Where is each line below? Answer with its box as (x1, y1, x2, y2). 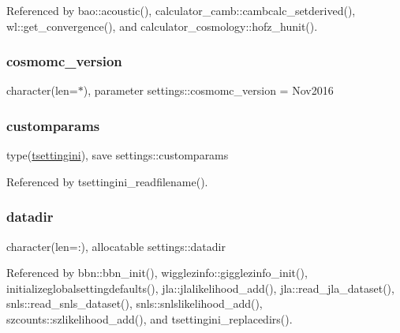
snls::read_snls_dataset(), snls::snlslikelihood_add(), (6, 295, 263, 312)
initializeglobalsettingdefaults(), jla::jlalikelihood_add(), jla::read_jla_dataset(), (6, 279, 394, 296)
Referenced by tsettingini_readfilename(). (6, 173, 208, 189)
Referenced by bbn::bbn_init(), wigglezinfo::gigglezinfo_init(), (6, 264, 308, 281)
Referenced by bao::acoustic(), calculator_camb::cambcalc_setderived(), (6, 2, 356, 18)
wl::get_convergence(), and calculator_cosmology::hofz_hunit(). (6, 17, 318, 34)
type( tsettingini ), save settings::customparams (6, 147, 229, 163)
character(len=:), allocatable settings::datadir (6, 238, 226, 254)
